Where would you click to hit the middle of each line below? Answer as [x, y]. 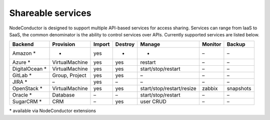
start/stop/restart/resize [168, 89]
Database [63, 95]
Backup [236, 44]
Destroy [125, 44]
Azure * [21, 62]
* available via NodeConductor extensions [52, 111]
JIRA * [20, 82]
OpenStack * [27, 89]
